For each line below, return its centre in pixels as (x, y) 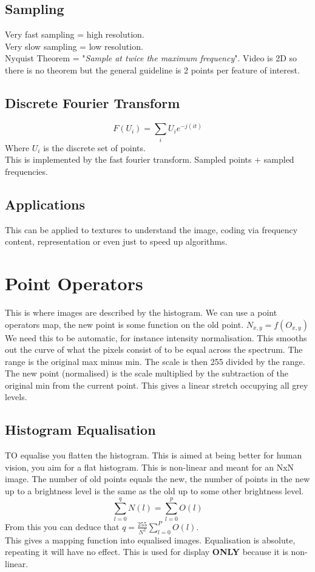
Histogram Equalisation (80, 430)
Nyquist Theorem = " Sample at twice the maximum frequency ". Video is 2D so (151, 58)
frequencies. (26, 171)
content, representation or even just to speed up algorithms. (116, 241)
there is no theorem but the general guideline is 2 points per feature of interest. (152, 70)
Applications (45, 204)
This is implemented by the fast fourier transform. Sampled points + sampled (150, 159)
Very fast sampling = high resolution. (75, 34)
